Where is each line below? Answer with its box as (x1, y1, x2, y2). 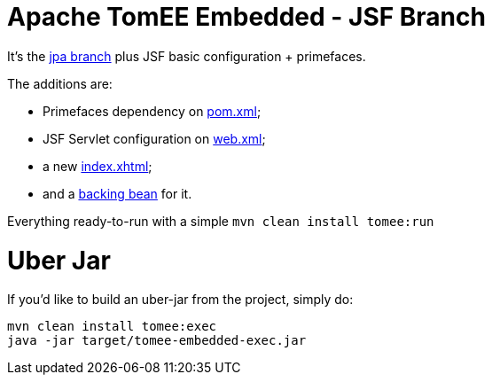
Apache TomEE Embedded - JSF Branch (7, 2, 486, 32)
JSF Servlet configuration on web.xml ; (43, 130, 266, 146)
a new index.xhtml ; (43, 158, 152, 174)
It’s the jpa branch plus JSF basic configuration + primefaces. (7, 48, 366, 64)
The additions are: (7, 75, 113, 91)
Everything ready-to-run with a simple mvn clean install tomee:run (7, 213, 434, 229)
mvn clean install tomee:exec (7, 319, 217, 334)
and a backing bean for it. (43, 185, 192, 201)
